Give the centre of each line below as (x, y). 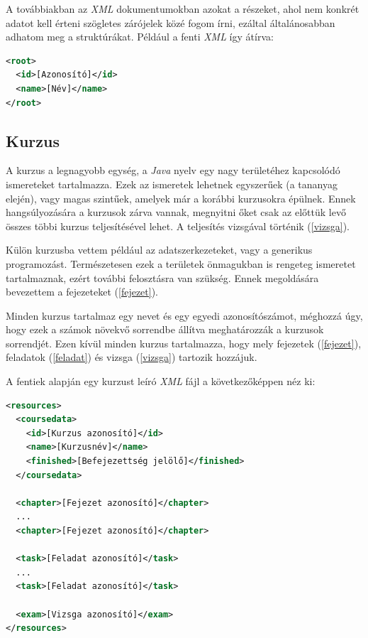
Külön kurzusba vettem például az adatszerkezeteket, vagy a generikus (159, 250)
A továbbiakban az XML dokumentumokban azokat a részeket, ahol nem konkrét (183, 9)
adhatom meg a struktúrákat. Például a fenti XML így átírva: (140, 37)
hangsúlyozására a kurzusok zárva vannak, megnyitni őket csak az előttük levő (176, 212)
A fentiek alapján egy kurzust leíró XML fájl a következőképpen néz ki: (161, 381)
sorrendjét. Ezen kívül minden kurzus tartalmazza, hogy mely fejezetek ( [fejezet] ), (184, 343)
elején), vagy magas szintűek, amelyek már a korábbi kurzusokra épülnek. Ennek (181, 198)
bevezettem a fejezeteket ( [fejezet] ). (82, 292)
